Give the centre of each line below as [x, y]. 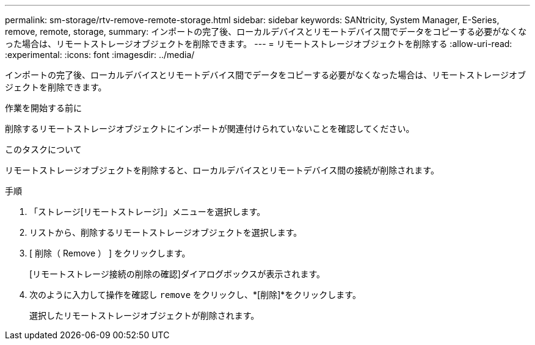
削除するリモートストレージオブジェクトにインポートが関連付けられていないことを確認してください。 [210, 129]
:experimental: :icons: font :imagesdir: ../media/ [100, 55]
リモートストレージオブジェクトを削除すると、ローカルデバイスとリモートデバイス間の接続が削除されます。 [222, 170]
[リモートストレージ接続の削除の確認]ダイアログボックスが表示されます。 [177, 274]
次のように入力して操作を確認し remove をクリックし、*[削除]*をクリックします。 [195, 295]
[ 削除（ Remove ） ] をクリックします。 [110, 253]
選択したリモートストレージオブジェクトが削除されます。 [144, 315]
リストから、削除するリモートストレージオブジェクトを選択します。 [166, 232]
